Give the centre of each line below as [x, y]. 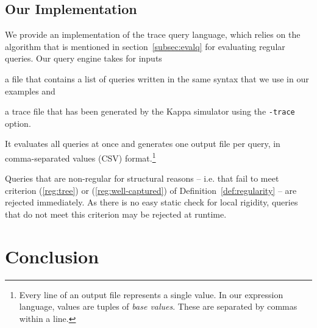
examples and [30, 91]
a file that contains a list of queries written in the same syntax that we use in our [157, 78]
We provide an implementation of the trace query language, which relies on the [153, 34]
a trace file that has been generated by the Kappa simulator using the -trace [150, 111]
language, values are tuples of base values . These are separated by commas [158, 306]
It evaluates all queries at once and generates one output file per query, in [143, 144]
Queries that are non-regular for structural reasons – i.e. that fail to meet [142, 178]
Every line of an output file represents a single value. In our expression [151, 294]
